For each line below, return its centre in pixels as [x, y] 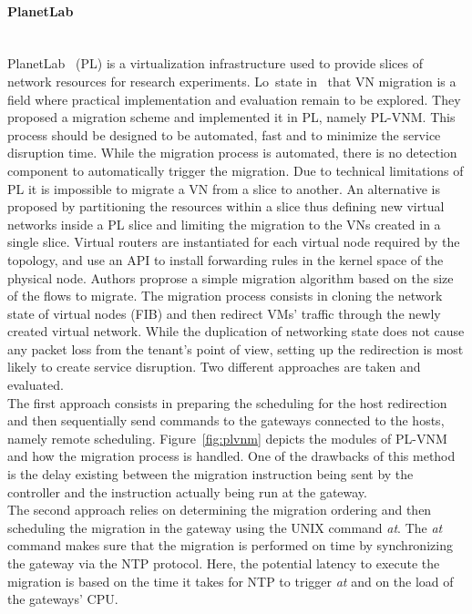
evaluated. [36, 385]
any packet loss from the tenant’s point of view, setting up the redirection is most [236, 348]
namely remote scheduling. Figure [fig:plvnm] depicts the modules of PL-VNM [227, 438]
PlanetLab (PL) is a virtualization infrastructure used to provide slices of [215, 63]
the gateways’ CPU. [63, 599]
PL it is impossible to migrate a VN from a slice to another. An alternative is [224, 188]
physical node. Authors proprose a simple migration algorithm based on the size [231, 277]
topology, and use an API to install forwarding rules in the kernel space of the [226, 259]
